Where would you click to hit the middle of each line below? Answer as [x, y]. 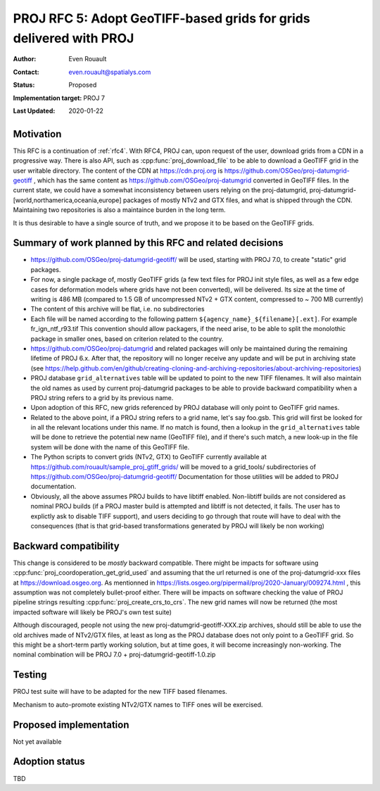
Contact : [26, 72]
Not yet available [37, 741]
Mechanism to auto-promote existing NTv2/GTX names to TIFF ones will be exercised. [138, 704]
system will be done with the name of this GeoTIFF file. [110, 447]
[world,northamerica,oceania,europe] [67, 200]
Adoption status [49, 762]
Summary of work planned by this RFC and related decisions [148, 243]
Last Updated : [34, 111]
